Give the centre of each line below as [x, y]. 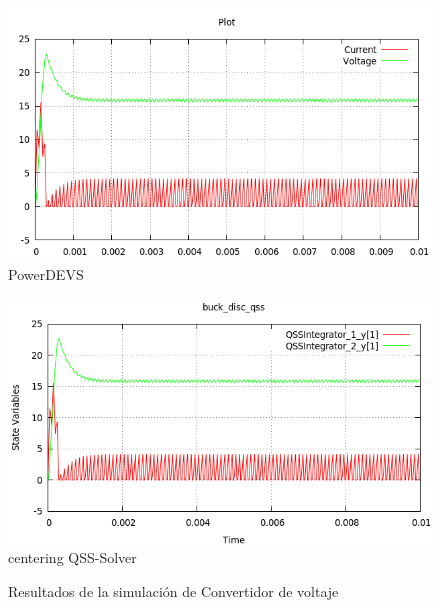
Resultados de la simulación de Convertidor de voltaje [173, 590]
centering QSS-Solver [72, 557]
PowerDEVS [46, 274]
